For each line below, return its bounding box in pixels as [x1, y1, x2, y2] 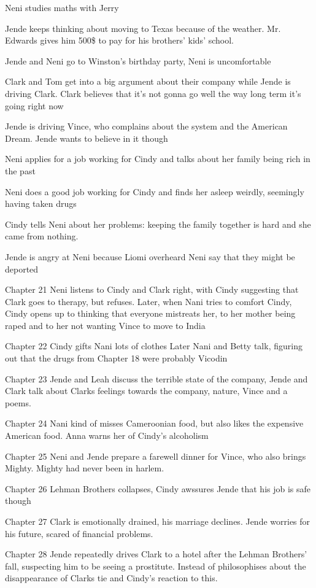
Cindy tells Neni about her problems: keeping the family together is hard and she [5, 217, 311, 230]
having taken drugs [5, 197, 77, 210]
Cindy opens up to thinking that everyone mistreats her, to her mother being [5, 307, 296, 320]
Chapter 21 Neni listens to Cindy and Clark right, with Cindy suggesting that [5, 283, 299, 296]
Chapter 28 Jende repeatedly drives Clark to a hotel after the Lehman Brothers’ [5, 547, 307, 560]
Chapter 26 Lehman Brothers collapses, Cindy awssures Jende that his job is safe [5, 482, 311, 495]
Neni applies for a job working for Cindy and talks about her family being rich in [5, 152, 310, 165]
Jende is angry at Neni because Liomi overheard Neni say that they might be [5, 250, 295, 263]
